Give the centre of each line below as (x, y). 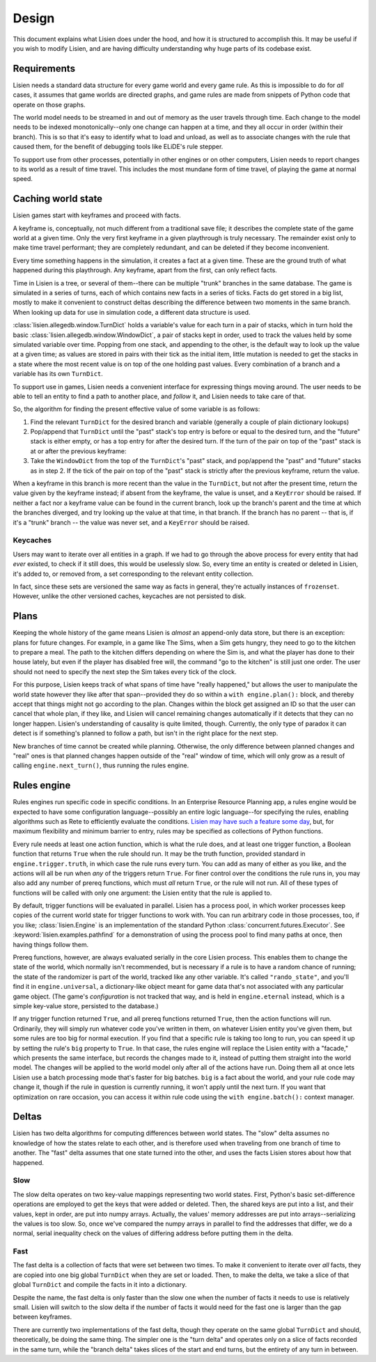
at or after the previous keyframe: (78, 451)
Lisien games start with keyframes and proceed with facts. (97, 215)
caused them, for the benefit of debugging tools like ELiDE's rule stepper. (118, 147)
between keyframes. (42, 1317)
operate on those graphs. (49, 104)
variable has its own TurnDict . (58, 374)
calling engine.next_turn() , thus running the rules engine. (101, 765)
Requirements (44, 69)
